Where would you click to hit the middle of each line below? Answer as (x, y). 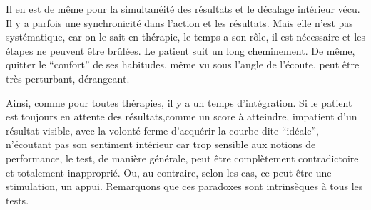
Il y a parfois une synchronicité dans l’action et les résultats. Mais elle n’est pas (179, 22)
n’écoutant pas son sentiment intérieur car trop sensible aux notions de (161, 144)
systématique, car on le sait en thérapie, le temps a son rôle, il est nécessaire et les (185, 37)
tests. (17, 200)
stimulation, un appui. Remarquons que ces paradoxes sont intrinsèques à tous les (184, 186)
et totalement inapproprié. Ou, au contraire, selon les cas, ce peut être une (169, 172)
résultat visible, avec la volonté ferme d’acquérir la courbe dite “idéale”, (162, 130)
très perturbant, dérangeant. (68, 78)
